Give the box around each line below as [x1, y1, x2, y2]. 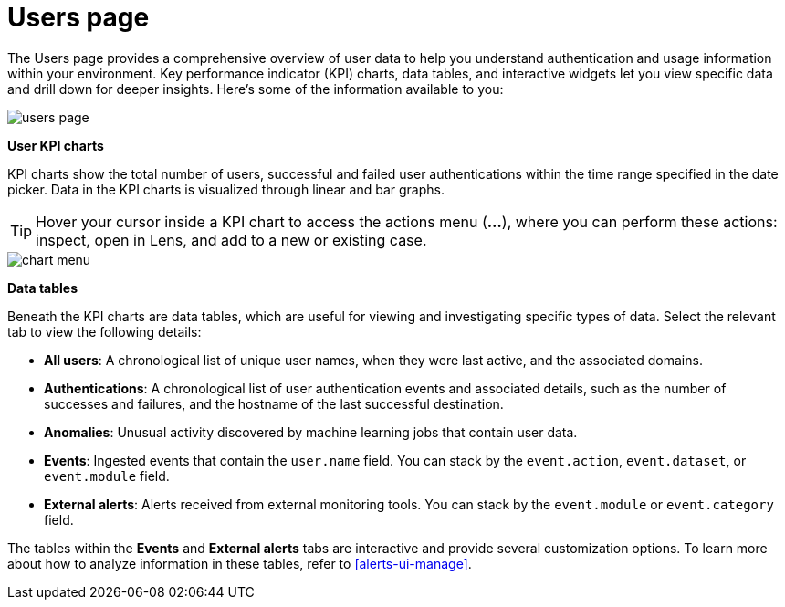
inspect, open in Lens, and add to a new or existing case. [36, 230, 427, 249]
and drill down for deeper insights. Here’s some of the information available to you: [7, 80, 504, 97]
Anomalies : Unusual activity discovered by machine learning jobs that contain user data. [44, 424, 578, 440]
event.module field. [44, 467, 170, 484]
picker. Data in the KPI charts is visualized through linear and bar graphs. [7, 181, 445, 197]
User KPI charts [7, 137, 104, 153]
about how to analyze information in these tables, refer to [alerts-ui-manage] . [7, 555, 472, 571]
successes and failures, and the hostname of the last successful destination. [44, 395, 504, 412]
